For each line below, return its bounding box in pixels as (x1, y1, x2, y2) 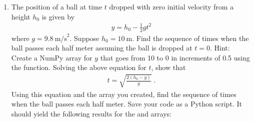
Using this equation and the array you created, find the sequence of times (11, 88, 236, 99)
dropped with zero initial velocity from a (109, 1, 234, 11)
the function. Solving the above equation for (11, 62, 146, 72)
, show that (151, 62, 186, 72)
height (11, 11, 30, 21)
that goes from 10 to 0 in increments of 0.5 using (100, 52, 250, 62)
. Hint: (209, 42, 230, 53)
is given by (41, 11, 75, 21)
